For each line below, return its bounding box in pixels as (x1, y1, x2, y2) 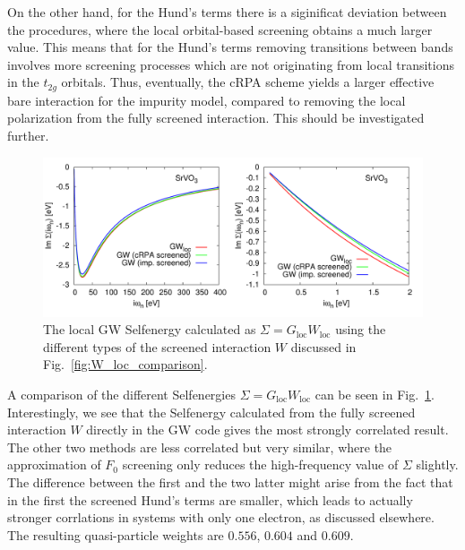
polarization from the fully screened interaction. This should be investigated (7, 108, 425, 127)
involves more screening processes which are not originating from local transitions (7, 55, 454, 73)
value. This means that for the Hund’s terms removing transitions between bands (7, 38, 453, 56)
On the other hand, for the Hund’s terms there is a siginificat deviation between (7, 3, 447, 21)
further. (7, 126, 49, 145)
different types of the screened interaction (43, 337, 271, 356)
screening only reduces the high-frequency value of (122, 455, 399, 474)
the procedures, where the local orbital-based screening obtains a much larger (7, 20, 433, 39)
